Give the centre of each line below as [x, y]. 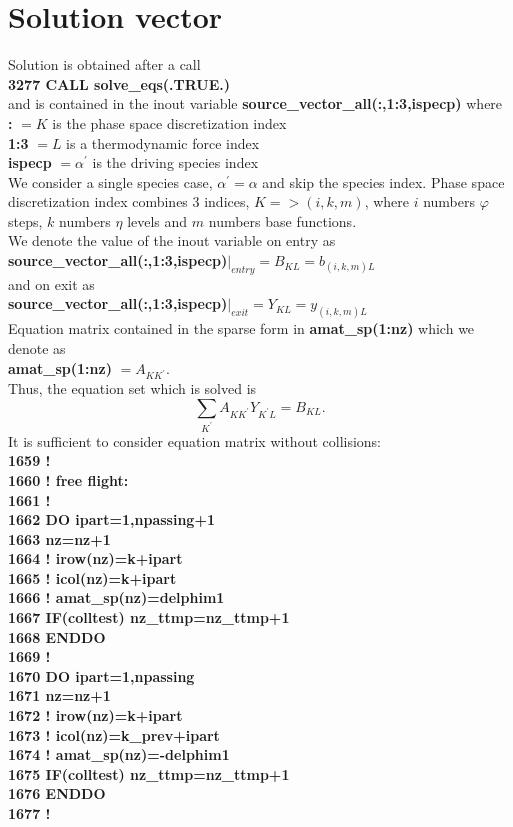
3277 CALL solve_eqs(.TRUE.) [119, 83]
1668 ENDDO [57, 636]
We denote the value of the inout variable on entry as [172, 240]
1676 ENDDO [57, 793]
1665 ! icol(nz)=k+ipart [92, 577]
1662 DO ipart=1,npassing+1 [111, 519]
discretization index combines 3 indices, [129, 201]
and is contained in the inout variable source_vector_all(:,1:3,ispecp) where [255, 103]
